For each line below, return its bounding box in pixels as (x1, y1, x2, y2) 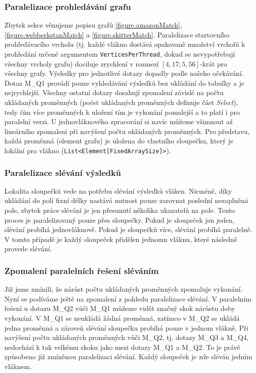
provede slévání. (4, 243, 52, 254)
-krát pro (200, 58, 227, 68)
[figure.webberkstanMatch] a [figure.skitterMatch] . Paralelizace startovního (4, 29, 229, 39)
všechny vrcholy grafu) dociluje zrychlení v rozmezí (4, 58, 159, 68)
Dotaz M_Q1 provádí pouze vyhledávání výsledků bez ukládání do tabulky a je (4, 77, 245, 88)
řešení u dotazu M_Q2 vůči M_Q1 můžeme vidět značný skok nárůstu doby (4, 303, 235, 313)
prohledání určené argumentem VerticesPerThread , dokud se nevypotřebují (4, 49, 235, 59)
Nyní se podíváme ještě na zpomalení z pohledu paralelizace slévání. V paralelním (4, 293, 252, 304)
